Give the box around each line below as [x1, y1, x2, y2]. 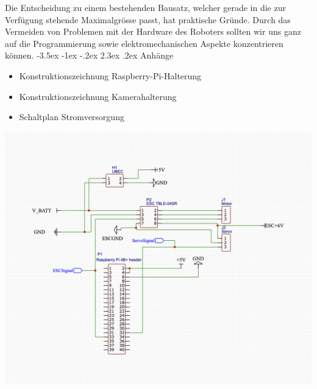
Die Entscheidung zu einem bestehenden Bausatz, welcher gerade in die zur [5, 1, 286, 13]
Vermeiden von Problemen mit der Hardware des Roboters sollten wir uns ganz [5, 25, 301, 38]
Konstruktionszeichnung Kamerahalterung [19, 90, 177, 102]
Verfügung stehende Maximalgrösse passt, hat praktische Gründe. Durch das [5, 13, 291, 26]
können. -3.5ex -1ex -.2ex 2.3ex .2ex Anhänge [5, 49, 174, 62]
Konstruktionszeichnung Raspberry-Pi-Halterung [19, 69, 202, 82]
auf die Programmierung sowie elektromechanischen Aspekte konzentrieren [5, 37, 283, 49]
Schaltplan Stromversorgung [19, 110, 124, 123]
